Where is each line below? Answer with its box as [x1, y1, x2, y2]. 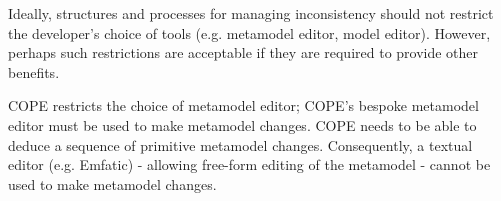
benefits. [8, 61, 60, 82]
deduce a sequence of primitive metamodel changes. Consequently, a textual [8, 134, 473, 155]
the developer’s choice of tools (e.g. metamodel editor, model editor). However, [8, 22, 491, 43]
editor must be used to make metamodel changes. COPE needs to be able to [8, 114, 477, 135]
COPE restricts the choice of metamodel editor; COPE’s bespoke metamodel [8, 95, 479, 116]
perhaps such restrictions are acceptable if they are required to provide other [8, 42, 479, 63]
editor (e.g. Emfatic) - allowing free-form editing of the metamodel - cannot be [8, 154, 491, 175]
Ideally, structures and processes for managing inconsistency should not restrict [8, 3, 494, 23]
